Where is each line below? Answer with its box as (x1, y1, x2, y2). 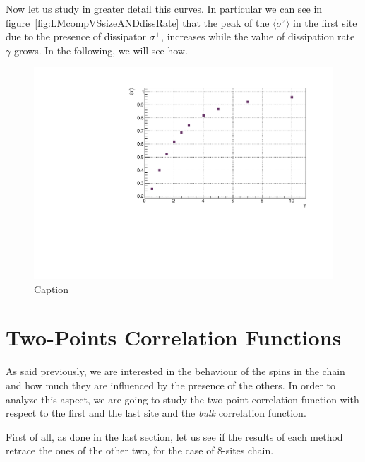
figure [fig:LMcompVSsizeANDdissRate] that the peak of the (6, 15, 270, 30)
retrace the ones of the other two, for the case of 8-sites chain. (6, 443, 274, 458)
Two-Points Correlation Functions (6, 323, 342, 352)
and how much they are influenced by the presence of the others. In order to (6, 377, 335, 392)
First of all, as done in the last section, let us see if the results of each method (6, 429, 343, 444)
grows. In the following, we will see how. (13, 42, 188, 57)
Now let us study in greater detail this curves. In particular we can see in (6, 1, 323, 16)
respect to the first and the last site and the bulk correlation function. (6, 405, 306, 420)
